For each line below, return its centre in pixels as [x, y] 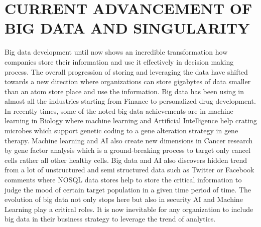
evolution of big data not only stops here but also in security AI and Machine [124, 199]
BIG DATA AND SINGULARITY [127, 28]
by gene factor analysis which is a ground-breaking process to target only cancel [127, 150]
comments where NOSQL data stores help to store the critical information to [123, 180]
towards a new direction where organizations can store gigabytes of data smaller [128, 81]
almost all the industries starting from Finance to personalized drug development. [130, 101]
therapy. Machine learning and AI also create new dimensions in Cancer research [129, 140]
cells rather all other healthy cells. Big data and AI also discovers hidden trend [126, 160]
